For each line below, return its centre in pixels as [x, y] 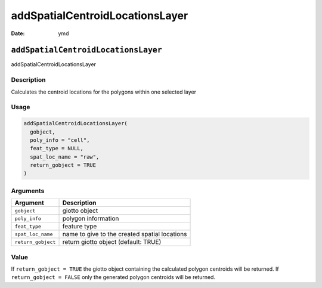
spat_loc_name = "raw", [65, 157]
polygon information [91, 219]
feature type [80, 227]
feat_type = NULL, [57, 148]
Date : [18, 33]
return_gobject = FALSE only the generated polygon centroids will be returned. [113, 277]
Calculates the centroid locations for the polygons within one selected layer [104, 92]
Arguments [28, 191]
